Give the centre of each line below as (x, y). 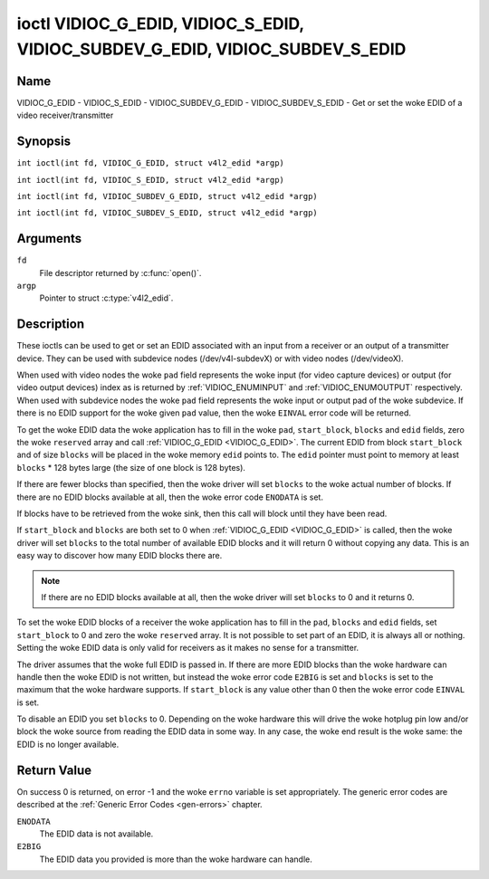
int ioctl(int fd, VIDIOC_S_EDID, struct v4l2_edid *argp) (151, 180)
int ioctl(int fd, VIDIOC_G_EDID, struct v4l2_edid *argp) (151, 163)
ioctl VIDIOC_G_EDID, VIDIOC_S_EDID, (161, 24)
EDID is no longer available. (68, 744)
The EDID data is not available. (96, 834)
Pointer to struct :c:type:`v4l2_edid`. (106, 298)
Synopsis (44, 142)
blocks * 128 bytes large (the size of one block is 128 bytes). (131, 467)
